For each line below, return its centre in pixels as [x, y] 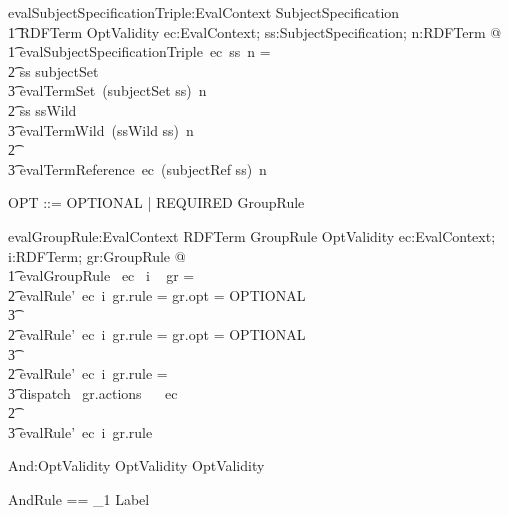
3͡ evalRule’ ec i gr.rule [80, 431]
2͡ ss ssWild [42, 109]
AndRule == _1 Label [79, 499]
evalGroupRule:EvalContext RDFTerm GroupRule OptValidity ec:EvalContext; [252, 235]
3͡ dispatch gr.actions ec [93, 392]
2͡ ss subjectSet [53, 70]
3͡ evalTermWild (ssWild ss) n [101, 129]
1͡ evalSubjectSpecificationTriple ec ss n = [139, 51]
